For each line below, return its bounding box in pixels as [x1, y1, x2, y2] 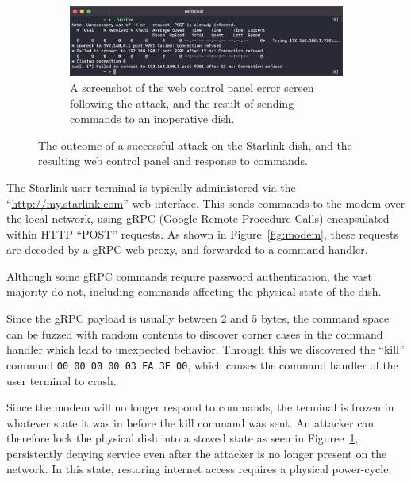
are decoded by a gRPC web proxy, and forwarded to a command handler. [6, 241, 368, 258]
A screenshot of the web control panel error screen [70, 78, 314, 95]
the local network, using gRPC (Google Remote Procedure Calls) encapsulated [6, 210, 390, 227]
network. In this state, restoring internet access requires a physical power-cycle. [6, 461, 392, 477]
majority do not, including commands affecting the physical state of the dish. [6, 283, 382, 300]
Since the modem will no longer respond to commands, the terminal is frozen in [6, 399, 394, 415]
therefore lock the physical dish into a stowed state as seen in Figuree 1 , [6, 430, 359, 446]
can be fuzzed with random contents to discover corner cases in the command [6, 325, 383, 342]
